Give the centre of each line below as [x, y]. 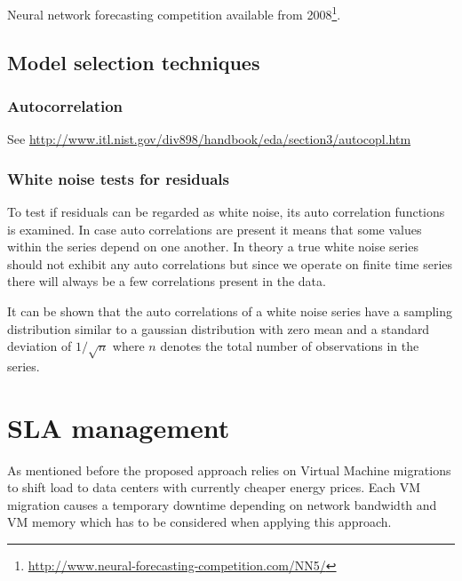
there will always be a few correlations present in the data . [167, 281]
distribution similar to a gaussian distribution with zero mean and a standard [219, 328]
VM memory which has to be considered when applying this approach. [199, 522]
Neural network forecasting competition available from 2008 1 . [174, 13]
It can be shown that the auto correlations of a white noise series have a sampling [230, 311]
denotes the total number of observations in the [290, 346]
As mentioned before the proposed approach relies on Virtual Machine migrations [229, 470]
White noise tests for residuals [118, 178]
